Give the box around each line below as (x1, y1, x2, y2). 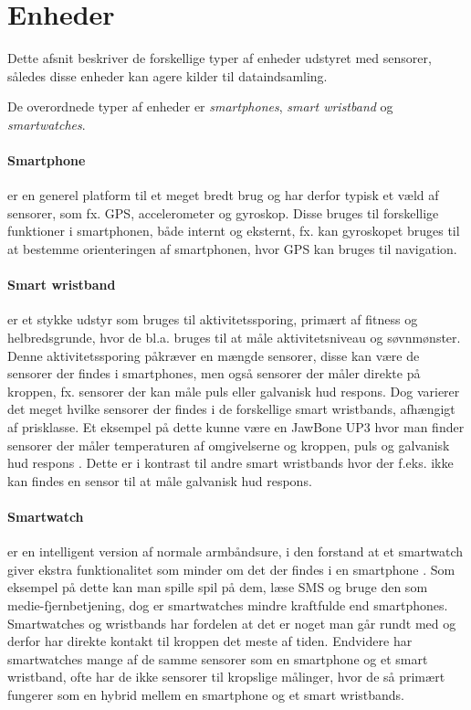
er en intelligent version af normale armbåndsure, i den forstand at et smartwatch (7, 542, 464, 561)
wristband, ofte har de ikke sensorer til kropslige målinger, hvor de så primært (7, 667, 445, 686)
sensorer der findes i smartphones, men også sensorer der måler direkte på (7, 364, 421, 383)
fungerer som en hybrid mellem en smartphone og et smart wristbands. (7, 684, 404, 704)
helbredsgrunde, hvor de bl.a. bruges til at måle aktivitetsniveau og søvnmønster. (7, 328, 461, 347)
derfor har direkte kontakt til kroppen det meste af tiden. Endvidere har (7, 631, 413, 651)
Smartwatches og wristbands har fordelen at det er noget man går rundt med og (7, 613, 456, 632)
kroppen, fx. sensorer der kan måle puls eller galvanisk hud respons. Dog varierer (7, 381, 460, 400)
